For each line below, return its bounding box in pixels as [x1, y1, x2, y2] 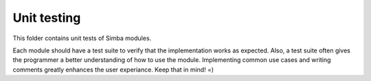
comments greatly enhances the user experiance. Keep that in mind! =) [12, 65, 214, 74]
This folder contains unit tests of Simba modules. [12, 34, 152, 42]
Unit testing [12, 10, 81, 25]
